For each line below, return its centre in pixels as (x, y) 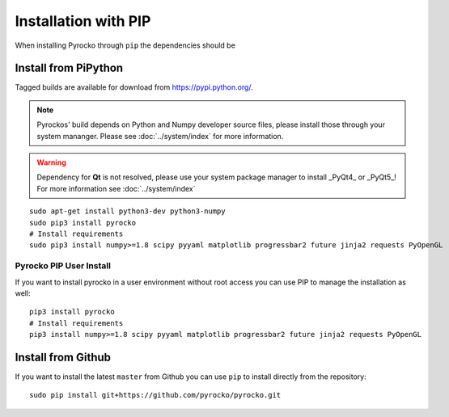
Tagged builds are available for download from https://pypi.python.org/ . (134, 87)
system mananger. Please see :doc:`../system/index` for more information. (160, 136)
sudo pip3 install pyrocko (83, 223)
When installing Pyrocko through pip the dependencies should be (125, 45)
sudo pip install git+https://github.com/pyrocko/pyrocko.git (155, 395)
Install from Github (63, 357)
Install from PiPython (69, 68)
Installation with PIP (83, 21)
